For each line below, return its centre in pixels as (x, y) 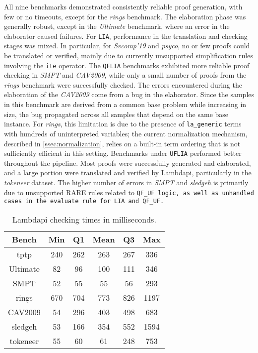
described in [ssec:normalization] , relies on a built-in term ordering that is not (122, 143)
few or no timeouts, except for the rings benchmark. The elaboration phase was (125, 16)
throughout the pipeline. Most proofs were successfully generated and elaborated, (128, 163)
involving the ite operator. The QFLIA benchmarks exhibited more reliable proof (127, 65)
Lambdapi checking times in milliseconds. (84, 219)
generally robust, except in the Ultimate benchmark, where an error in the (117, 26)
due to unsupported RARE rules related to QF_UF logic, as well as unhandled (129, 192)
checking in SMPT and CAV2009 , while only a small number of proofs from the (125, 75)
